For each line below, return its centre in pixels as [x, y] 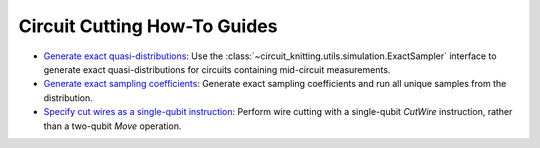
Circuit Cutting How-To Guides [148, 26]
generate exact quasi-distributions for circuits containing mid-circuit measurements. [217, 69]
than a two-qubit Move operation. [112, 126]
